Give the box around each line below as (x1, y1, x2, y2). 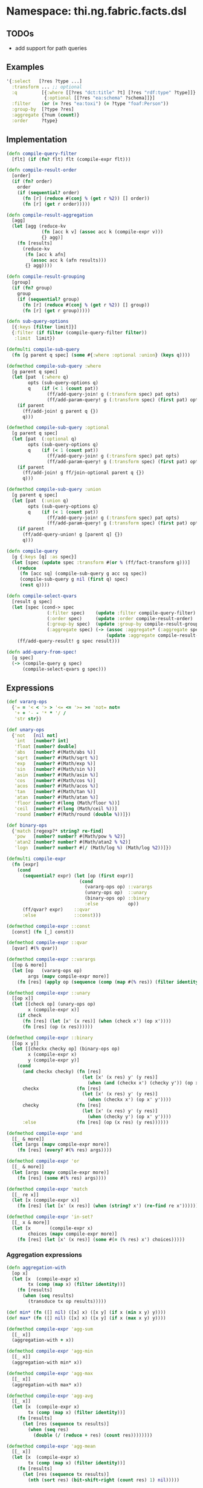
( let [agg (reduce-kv (11, 223, 66, 229)
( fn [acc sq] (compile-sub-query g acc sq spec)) (19, 570, 147, 577)
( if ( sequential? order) (17, 189, 80, 195)
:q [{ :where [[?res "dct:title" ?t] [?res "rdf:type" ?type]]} (11, 89, 196, 95)
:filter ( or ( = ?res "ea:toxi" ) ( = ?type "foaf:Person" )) (11, 101, 169, 107)
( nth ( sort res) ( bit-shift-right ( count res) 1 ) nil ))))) (28, 1476, 180, 1483)
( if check (17, 1012, 42, 1019)
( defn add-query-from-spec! (6, 649, 77, 655)
